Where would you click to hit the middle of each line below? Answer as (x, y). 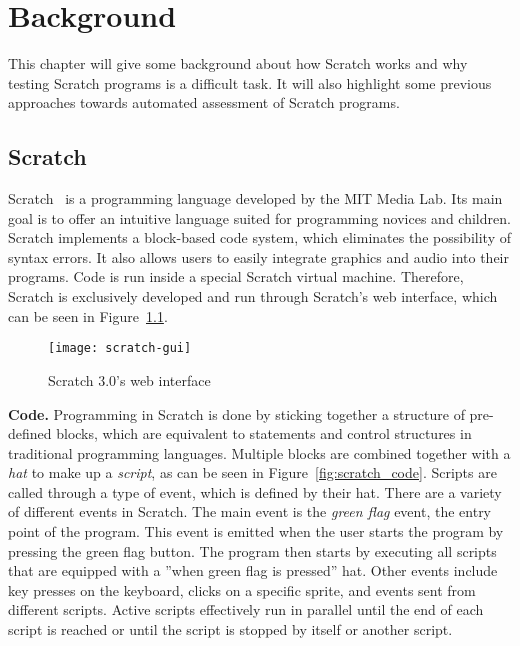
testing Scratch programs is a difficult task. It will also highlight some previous (250, 82)
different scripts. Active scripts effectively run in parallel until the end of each (246, 609)
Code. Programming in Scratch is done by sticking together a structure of (236, 413)
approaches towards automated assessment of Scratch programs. (204, 102)
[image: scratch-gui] (120, 348)
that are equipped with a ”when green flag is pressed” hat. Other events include (253, 570)
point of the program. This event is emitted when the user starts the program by (256, 531)
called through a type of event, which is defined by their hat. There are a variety (255, 491)
